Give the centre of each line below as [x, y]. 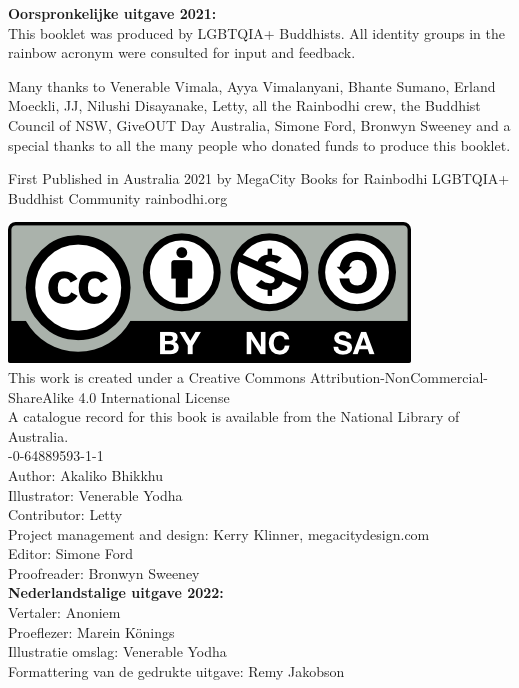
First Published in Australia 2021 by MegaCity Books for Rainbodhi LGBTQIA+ [259, 178]
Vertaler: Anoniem [64, 612]
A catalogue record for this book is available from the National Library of [234, 416]
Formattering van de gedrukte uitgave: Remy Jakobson [176, 670]
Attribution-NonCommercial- [399, 376]
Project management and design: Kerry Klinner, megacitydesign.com [219, 533]
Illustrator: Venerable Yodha [95, 494]
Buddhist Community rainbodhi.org [118, 197]
